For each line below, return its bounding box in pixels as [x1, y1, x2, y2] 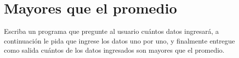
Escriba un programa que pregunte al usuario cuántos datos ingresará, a [4, 26, 219, 36]
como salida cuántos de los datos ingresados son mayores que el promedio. [4, 45, 224, 55]
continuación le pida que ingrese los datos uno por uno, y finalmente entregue [4, 35, 235, 45]
